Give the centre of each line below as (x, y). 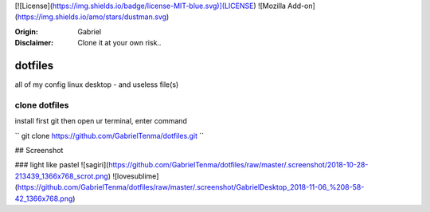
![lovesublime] (136, 176)
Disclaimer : (34, 43)
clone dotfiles (42, 105)
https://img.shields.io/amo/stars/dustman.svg (92, 17)
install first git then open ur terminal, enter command (101, 121)
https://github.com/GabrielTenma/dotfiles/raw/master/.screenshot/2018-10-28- (238, 165)
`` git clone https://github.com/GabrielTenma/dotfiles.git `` (109, 135)
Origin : (27, 31)
